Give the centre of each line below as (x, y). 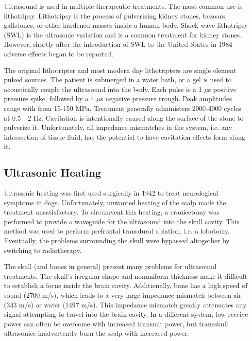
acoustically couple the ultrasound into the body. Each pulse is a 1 (103, 89)
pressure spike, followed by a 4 (49, 99)
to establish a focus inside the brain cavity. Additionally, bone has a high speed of (126, 285)
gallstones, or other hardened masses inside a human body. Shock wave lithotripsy (126, 25)
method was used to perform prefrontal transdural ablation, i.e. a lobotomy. (117, 231)
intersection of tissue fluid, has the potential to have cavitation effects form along (125, 136)
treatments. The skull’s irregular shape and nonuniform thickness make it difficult (126, 276)
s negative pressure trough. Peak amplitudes (166, 99)
